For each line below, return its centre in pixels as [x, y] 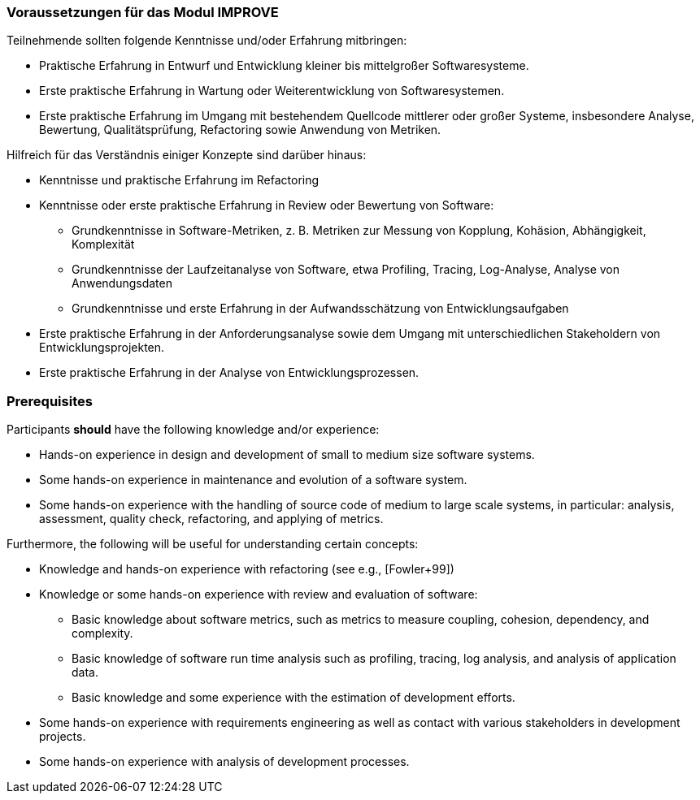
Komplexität [103, 244]
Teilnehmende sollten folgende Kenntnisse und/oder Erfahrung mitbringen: [207, 41]
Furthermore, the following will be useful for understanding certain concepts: [213, 544]
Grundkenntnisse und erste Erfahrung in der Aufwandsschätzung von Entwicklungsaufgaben [320, 309]
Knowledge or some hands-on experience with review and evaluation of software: [259, 595]
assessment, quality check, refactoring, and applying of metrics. [211, 519]
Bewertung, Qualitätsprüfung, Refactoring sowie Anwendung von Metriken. [240, 130]
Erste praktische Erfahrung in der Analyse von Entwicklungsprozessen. [229, 373]
